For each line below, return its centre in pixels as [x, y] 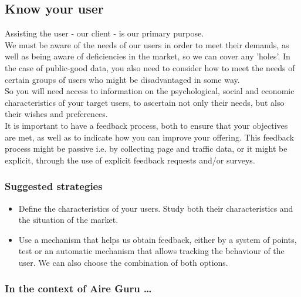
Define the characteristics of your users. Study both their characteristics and [156, 208]
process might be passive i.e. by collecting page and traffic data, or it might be [146, 148]
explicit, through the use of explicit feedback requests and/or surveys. [130, 160]
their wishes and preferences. [56, 114]
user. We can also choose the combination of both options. [123, 262]
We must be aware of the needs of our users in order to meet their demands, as [147, 44]
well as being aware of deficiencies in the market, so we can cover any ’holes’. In [148, 56]
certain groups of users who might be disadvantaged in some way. [122, 79]
